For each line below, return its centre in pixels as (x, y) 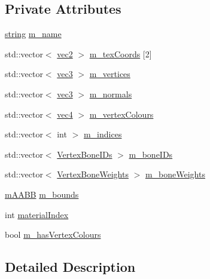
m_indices (103, 134)
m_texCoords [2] (121, 53)
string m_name (33, 34)
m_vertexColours (121, 114)
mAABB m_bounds (42, 194)
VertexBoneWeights (93, 174)
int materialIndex (37, 214)
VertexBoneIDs (85, 154)
